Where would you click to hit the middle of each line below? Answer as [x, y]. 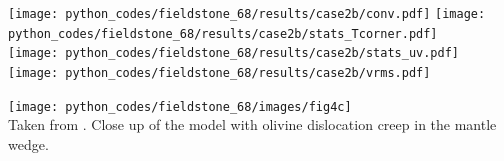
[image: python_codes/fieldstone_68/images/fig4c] [180, 106]
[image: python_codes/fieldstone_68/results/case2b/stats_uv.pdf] [234, 53]
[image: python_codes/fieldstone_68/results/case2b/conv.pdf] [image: [247, 14]
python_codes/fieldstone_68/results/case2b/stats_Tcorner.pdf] [223, 33]
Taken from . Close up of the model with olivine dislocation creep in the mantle [252, 124]
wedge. [28, 143]
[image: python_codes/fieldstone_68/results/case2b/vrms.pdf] [219, 72]
